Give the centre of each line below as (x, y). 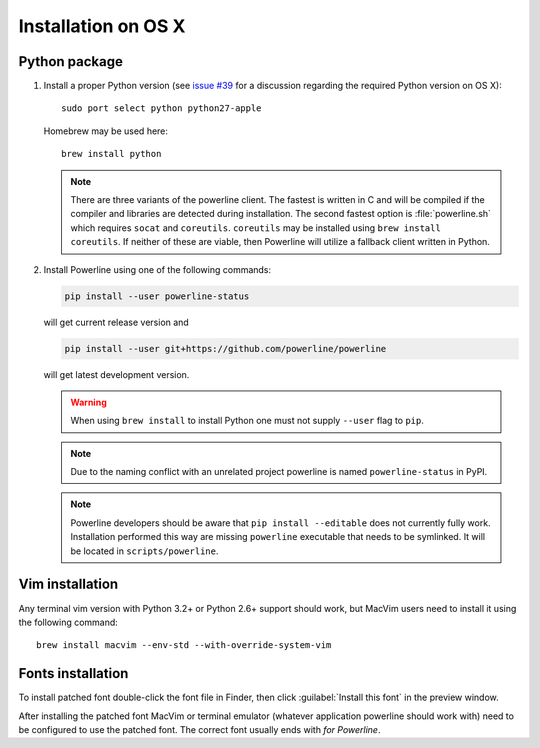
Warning (88, 402)
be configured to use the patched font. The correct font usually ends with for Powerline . (199, 730)
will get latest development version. (116, 374)
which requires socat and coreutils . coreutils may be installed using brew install (256, 227)
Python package (71, 61)
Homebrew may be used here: (106, 131)
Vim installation (68, 584)
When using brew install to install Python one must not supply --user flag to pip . (247, 421)
